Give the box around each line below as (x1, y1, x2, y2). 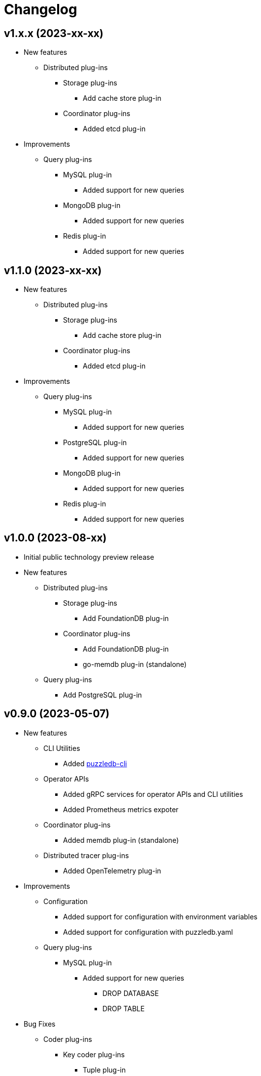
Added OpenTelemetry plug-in (63, 866, 162, 875)
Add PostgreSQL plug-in (63, 690, 142, 699)
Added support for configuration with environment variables (63, 912, 258, 921)
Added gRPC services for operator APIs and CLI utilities (63, 789, 243, 798)
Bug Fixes (24, 1019, 56, 1028)
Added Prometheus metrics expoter (63, 805, 179, 814)
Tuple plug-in (83, 1065, 126, 1074)
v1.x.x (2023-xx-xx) (4, 27, 103, 40)
